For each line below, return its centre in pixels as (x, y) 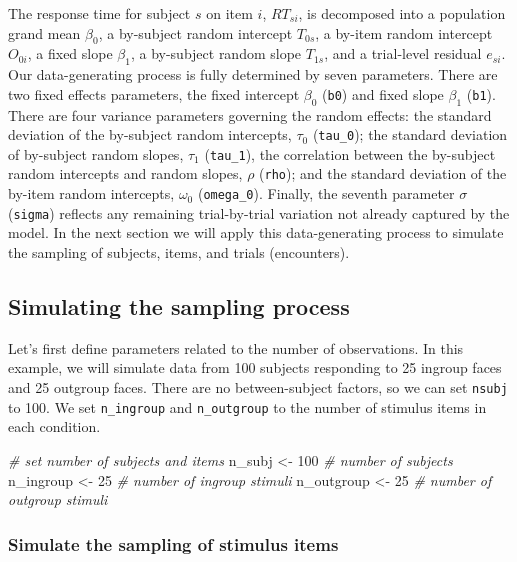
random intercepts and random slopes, (125, 173)
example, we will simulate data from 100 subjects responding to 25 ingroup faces (255, 367)
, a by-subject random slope (216, 53)
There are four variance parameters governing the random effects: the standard (250, 114)
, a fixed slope (70, 53)
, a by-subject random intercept (195, 32)
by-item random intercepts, (91, 193)
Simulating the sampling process (179, 306)
